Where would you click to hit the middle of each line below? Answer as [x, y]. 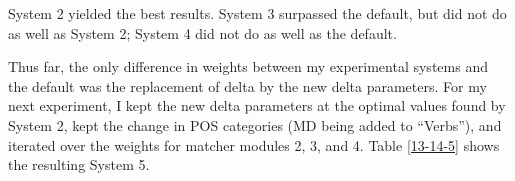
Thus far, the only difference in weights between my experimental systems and [248, 66]
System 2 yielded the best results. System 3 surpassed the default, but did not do [257, 13]
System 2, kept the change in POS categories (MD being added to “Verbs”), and [255, 124]
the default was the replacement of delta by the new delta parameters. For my [247, 85]
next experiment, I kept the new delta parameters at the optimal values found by [257, 105]
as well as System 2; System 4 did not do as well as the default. [202, 32]
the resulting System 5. [79, 164]
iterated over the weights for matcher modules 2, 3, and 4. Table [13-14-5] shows [254, 144]
